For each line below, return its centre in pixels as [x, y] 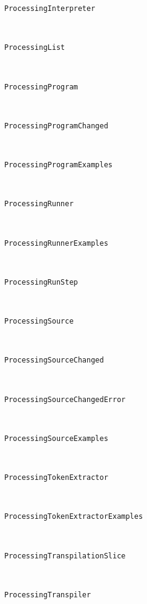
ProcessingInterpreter [50, 9]
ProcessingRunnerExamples [56, 243]
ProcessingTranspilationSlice [65, 556]
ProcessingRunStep [41, 282]
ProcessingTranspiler [48, 595]
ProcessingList [35, 48]
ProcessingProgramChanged [56, 126]
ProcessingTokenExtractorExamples [74, 517]
